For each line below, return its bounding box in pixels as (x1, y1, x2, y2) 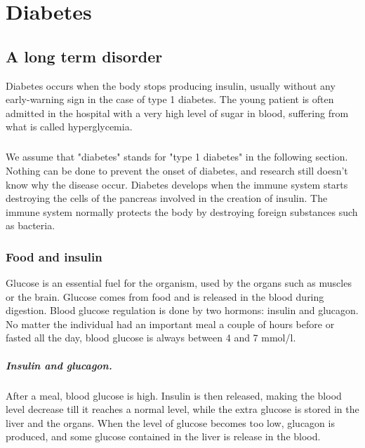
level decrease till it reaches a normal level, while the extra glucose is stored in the (6, 402, 359, 416)
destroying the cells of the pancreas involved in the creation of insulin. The (6, 191, 328, 205)
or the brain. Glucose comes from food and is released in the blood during (6, 289, 324, 304)
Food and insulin (6, 247, 102, 265)
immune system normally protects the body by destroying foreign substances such (6, 204, 358, 219)
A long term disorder (6, 45, 163, 67)
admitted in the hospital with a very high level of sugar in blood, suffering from (6, 105, 349, 120)
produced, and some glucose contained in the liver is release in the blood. (6, 429, 321, 444)
